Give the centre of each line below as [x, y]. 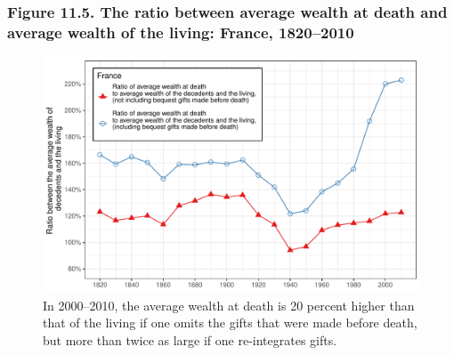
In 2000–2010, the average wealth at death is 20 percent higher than [229, 305]
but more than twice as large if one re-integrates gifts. [190, 339]
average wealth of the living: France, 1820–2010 [181, 32]
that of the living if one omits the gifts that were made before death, [230, 323]
